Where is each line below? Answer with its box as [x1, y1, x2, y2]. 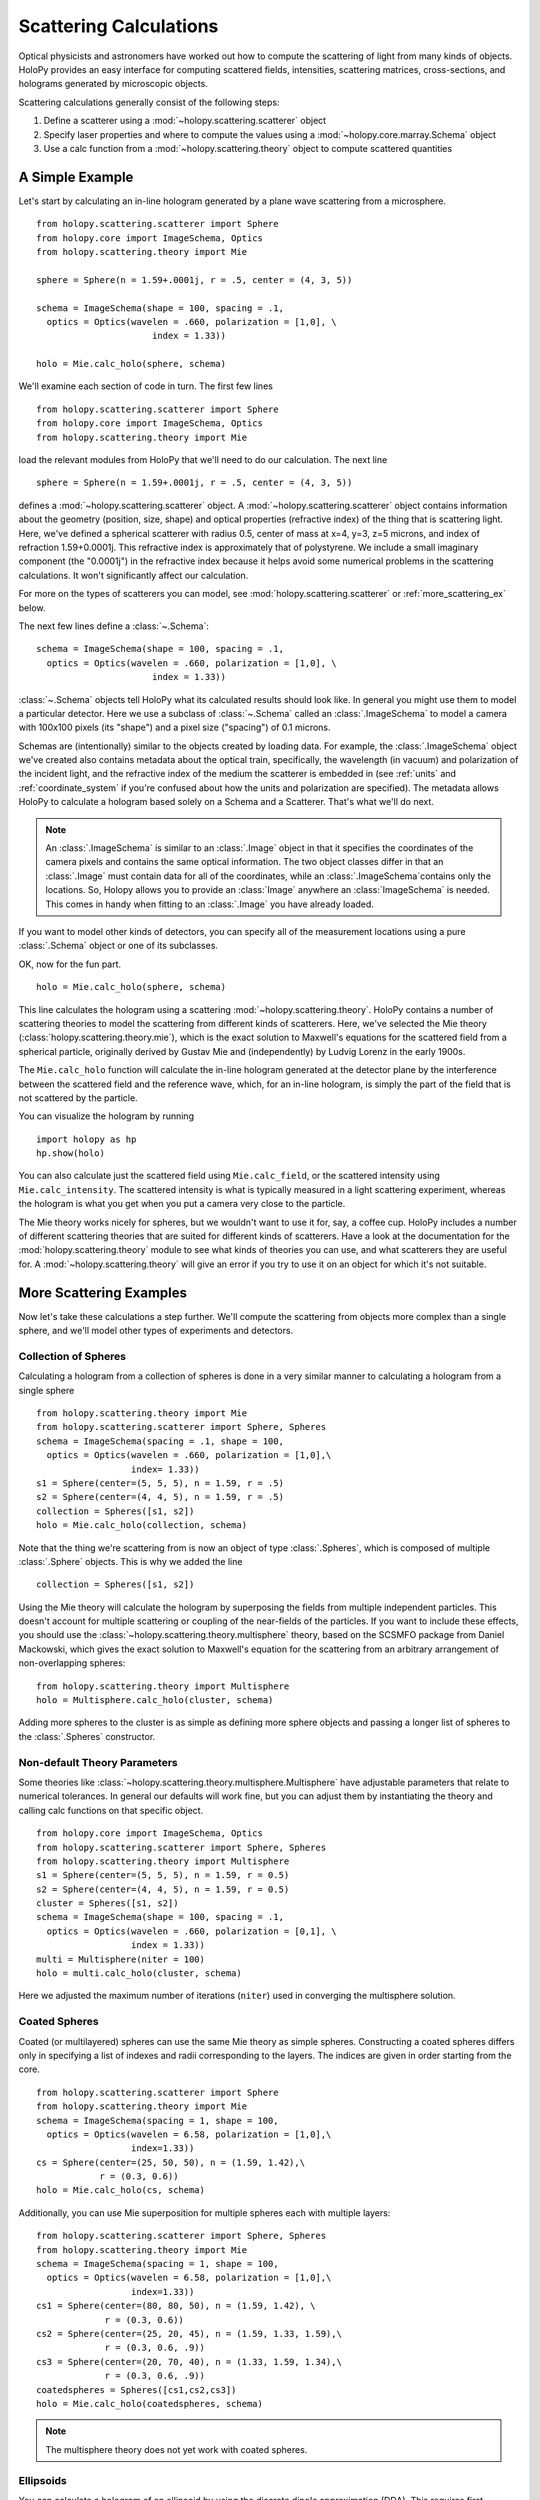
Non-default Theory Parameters [18, 1755, 179, 1769]
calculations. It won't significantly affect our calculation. [18, 569, 249, 581]
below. [18, 601, 46, 614]
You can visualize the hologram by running [18, 1110, 195, 1122]
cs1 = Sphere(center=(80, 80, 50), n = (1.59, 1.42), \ [36, 2300, 316, 2312]
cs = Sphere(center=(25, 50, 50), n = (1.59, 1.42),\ [36, 2156, 305, 2168]
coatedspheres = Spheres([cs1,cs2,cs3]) [36, 2384, 237, 2395]
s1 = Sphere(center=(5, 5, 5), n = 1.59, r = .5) [36, 1477, 285, 1489]
